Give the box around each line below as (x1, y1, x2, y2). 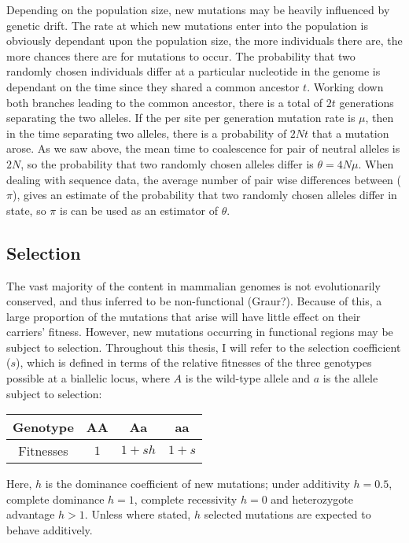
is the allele (322, 370, 378, 386)
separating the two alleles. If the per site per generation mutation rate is (6, 109, 356, 126)
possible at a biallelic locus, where (6, 370, 170, 386)
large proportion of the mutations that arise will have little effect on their (6, 308, 361, 324)
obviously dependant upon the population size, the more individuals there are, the (6, 32, 403, 49)
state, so (6, 201, 46, 218)
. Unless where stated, (84, 506, 191, 523)
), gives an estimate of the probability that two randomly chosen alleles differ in (12, 187, 397, 203)
